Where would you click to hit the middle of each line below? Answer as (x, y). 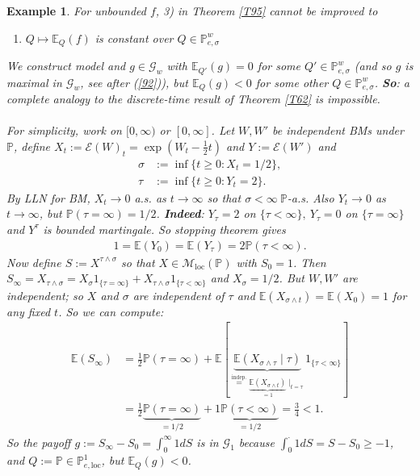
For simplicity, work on (64, 130)
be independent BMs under (338, 130)
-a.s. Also (311, 197)
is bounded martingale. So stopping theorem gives (164, 229)
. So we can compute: (111, 311)
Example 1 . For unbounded (76, 10)
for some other (292, 82)
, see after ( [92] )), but (134, 82)
